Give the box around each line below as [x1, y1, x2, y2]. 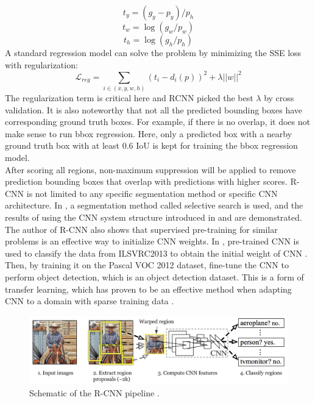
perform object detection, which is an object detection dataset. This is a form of [5, 270, 304, 283]
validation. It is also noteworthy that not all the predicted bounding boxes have [5, 103, 303, 116]
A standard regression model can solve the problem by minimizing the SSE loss [5, 46, 302, 59]
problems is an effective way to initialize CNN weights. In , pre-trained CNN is [5, 235, 299, 248]
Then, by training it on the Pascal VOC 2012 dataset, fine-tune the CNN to [5, 259, 289, 271]
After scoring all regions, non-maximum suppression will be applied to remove [5, 163, 296, 176]
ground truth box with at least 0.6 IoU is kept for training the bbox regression [5, 139, 298, 152]
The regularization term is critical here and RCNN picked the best [5, 91, 253, 104]
